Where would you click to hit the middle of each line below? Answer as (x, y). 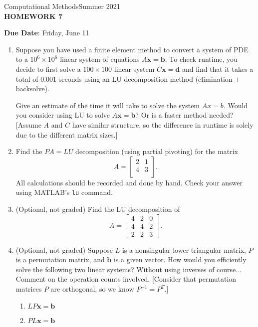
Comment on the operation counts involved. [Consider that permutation (126, 279)
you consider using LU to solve (63, 115)
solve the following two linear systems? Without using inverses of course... (129, 269)
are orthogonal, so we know (92, 289)
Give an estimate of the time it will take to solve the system (108, 105)
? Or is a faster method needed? (184, 115)
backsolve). (32, 88)
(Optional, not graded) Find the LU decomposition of (98, 209)
